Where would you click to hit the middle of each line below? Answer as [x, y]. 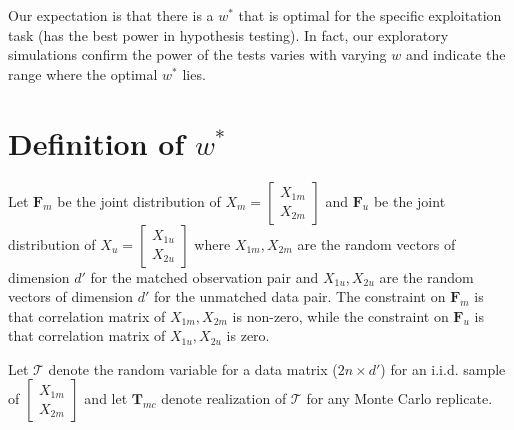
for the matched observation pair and [204, 276]
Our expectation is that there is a [111, 15]
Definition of [96, 142]
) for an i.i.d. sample [443, 368]
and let [106, 398]
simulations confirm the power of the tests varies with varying [197, 54]
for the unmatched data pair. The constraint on [299, 296]
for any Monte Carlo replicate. [399, 398]
